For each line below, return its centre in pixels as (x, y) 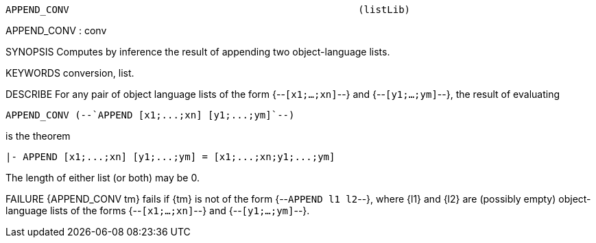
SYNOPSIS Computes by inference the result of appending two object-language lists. (198, 52)
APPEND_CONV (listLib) (208, 10)
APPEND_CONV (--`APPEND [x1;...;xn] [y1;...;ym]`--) (150, 115)
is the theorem (38, 136)
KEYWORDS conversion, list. (70, 73)
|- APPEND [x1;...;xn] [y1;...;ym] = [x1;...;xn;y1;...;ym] (170, 157)
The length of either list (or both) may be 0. (103, 178)
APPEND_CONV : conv (56, 30)
